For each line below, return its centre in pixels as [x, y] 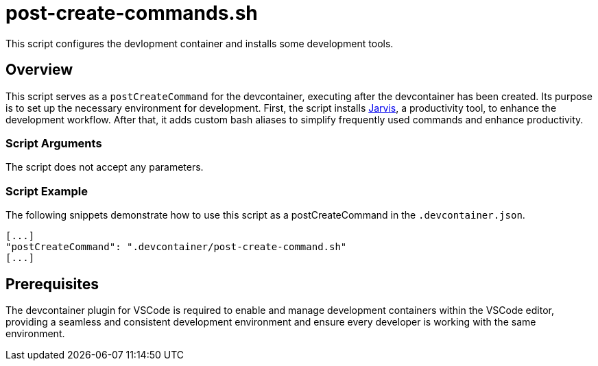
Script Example [47, 191]
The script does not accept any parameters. [105, 167]
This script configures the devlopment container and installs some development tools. [200, 43]
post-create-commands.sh [132, 13]
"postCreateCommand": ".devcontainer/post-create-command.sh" [176, 247]
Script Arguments [54, 143]
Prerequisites [52, 284]
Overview [39, 70]
